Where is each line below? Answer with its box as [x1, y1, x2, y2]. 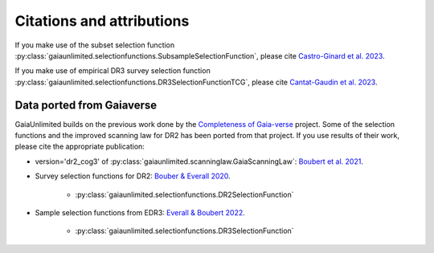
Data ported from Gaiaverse [14, 98, 158, 112]
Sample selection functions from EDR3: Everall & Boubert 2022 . [35, 207, 245, 217]
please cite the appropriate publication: [14, 141, 145, 152]
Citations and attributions [14, 12, 190, 30]
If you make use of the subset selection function [14, 40, 175, 50]
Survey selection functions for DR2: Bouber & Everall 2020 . [35, 171, 231, 181]
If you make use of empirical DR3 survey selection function [14, 66, 211, 75]
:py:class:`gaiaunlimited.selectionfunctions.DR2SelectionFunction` [75, 190, 294, 199]
